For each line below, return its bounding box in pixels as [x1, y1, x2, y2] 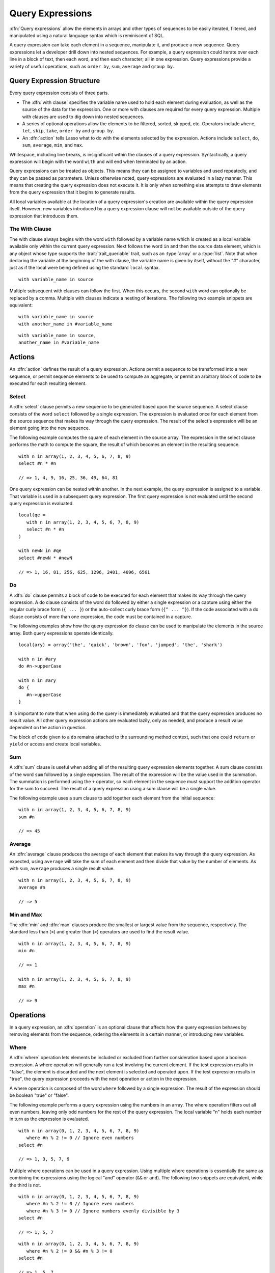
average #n [18, 884, 46, 891]
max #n [18, 983, 35, 989]
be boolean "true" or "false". [9, 1092, 69, 1098]
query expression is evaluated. [9, 501, 74, 506]
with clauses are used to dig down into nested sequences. [22, 114, 145, 120]
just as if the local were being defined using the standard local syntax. [9, 265, 160, 271]
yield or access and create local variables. [9, 741, 101, 747]
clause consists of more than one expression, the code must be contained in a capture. [9, 614, 193, 620]
